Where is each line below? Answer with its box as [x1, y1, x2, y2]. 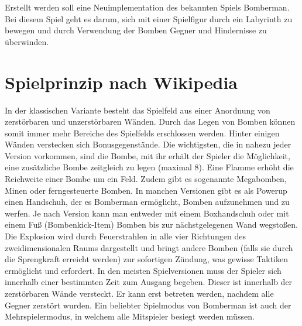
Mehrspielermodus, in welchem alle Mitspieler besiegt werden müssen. [5, 310, 255, 322]
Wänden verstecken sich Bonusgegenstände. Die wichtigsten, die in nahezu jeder [5, 138, 291, 150]
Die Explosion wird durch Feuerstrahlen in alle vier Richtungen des [5, 230, 246, 242]
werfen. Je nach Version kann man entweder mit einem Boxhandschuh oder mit [5, 207, 289, 219]
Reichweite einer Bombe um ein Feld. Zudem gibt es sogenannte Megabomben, [5, 173, 287, 185]
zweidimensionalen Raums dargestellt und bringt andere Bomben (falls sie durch [5, 241, 293, 253]
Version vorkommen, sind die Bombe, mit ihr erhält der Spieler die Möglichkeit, [5, 149, 290, 162]
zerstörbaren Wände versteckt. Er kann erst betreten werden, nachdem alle [5, 287, 274, 299]
